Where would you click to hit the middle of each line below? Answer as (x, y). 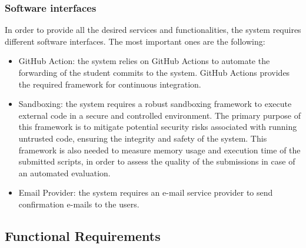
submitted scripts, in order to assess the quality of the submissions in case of (157, 161)
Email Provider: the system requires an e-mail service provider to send (146, 192)
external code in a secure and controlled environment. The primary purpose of (159, 115)
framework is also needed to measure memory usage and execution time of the (159, 150)
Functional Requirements (83, 235)
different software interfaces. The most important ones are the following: (135, 41)
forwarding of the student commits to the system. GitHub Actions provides (154, 72)
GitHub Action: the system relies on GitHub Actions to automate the (144, 61)
